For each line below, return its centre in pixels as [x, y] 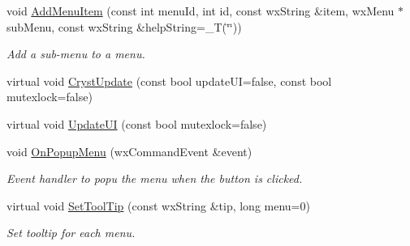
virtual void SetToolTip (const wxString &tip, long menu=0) [158, 205]
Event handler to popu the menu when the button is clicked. [155, 178]
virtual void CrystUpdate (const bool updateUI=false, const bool [169, 81]
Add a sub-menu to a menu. [76, 54]
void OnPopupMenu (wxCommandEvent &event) [129, 151]
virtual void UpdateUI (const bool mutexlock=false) [137, 123]
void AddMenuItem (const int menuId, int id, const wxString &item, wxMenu [201, 11]
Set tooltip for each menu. [71, 233]
